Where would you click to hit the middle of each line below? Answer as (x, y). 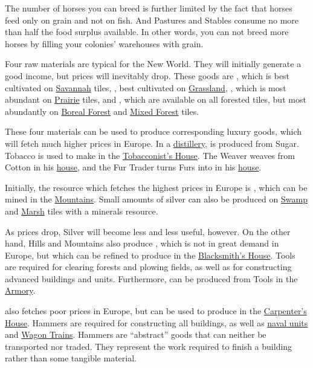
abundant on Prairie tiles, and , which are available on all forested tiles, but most (156, 99)
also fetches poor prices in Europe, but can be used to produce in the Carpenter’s (156, 311)
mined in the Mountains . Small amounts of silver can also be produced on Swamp (156, 199)
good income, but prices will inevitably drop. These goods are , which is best (147, 75)
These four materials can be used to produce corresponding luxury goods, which (153, 131)
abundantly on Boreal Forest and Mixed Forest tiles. (102, 111)
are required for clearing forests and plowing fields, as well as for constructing (148, 267)
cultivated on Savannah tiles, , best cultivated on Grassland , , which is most (146, 87)
